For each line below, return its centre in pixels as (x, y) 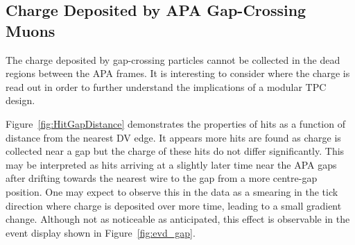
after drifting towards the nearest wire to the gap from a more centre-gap (162, 178)
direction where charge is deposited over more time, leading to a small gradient (174, 205)
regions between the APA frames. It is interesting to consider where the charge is (178, 73)
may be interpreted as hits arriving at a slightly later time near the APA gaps (171, 164)
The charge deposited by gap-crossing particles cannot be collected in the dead (173, 59)
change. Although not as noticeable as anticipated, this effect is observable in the (178, 219)
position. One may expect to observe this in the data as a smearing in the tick (172, 191)
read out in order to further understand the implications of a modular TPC (166, 86)
